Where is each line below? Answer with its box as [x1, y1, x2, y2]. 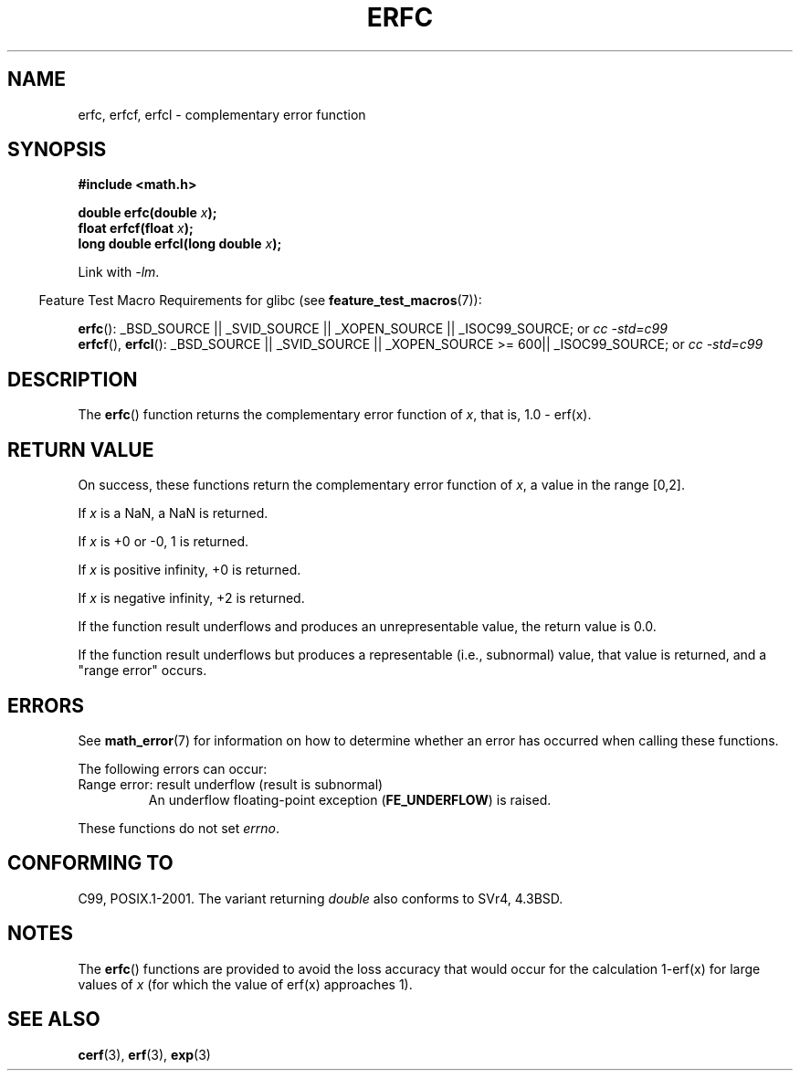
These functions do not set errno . [78, 819, 279, 836]
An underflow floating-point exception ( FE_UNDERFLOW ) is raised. [148, 791, 552, 808]
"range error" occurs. [78, 662, 207, 679]
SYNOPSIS [7, 138, 107, 162]
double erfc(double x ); [78, 205, 217, 221]
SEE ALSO [7, 1008, 100, 1031]
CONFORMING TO [7, 851, 174, 875]
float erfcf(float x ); [78, 220, 194, 237]
